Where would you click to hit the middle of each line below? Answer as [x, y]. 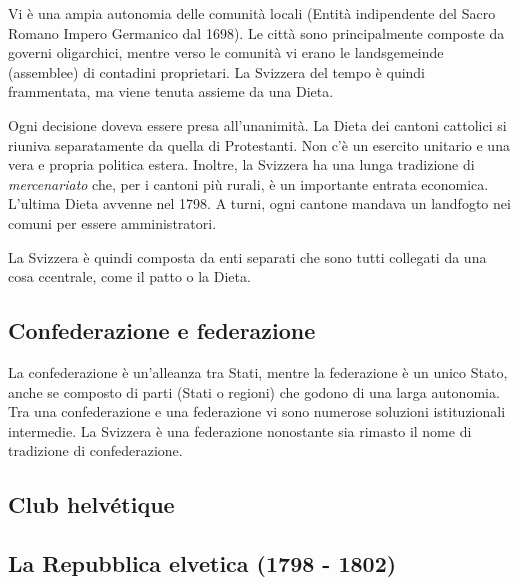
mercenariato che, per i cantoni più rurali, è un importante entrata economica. [248, 183]
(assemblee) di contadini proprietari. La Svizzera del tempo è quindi [217, 71]
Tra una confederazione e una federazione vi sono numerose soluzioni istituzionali [257, 411]
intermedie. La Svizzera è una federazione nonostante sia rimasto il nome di [240, 430]
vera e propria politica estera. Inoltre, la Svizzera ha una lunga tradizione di [241, 164]
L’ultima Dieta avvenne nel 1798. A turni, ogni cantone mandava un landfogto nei [259, 203]
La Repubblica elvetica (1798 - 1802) [202, 563]
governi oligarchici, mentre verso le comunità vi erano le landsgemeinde [226, 52]
